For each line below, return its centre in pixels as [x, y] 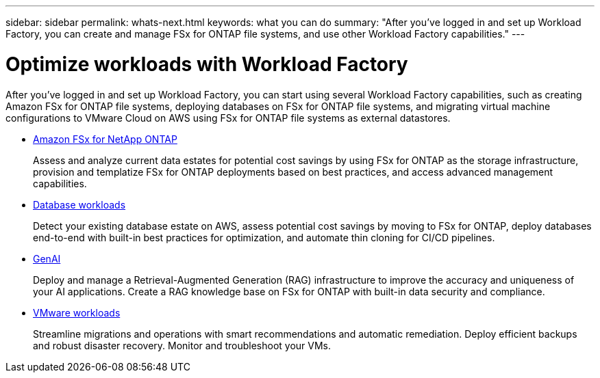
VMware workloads [77, 312]
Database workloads [79, 204]
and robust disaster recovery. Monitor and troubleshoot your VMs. [182, 345]
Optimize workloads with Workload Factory [207, 64]
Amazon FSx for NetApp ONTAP [105, 139]
